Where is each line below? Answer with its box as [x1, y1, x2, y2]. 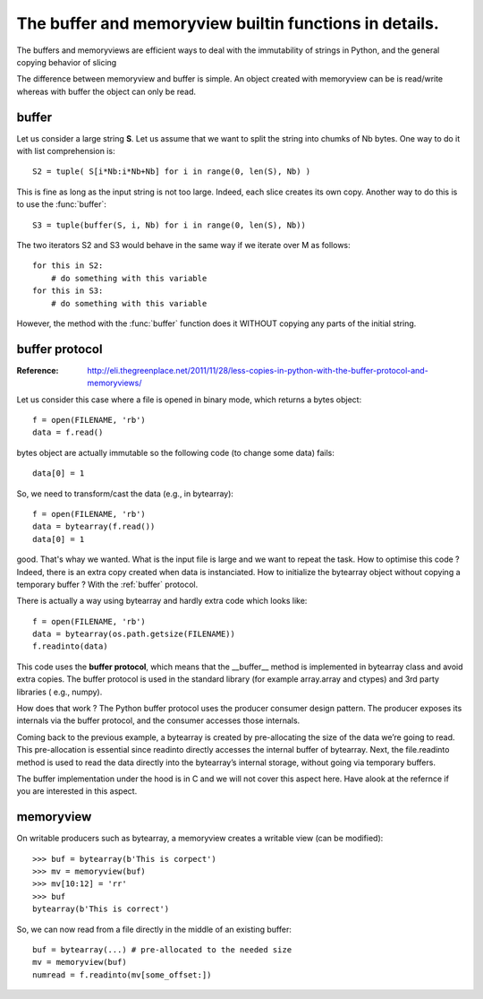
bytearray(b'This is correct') [32, 904, 170, 914]
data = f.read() [32, 427, 104, 438]
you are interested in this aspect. [16, 786, 138, 797]
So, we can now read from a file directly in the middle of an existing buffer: [16, 924, 292, 934]
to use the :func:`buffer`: [16, 199, 107, 210]
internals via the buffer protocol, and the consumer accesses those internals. [16, 715, 301, 726]
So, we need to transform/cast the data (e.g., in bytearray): [16, 488, 234, 499]
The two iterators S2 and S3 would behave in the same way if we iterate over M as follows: [16, 239, 351, 250]
